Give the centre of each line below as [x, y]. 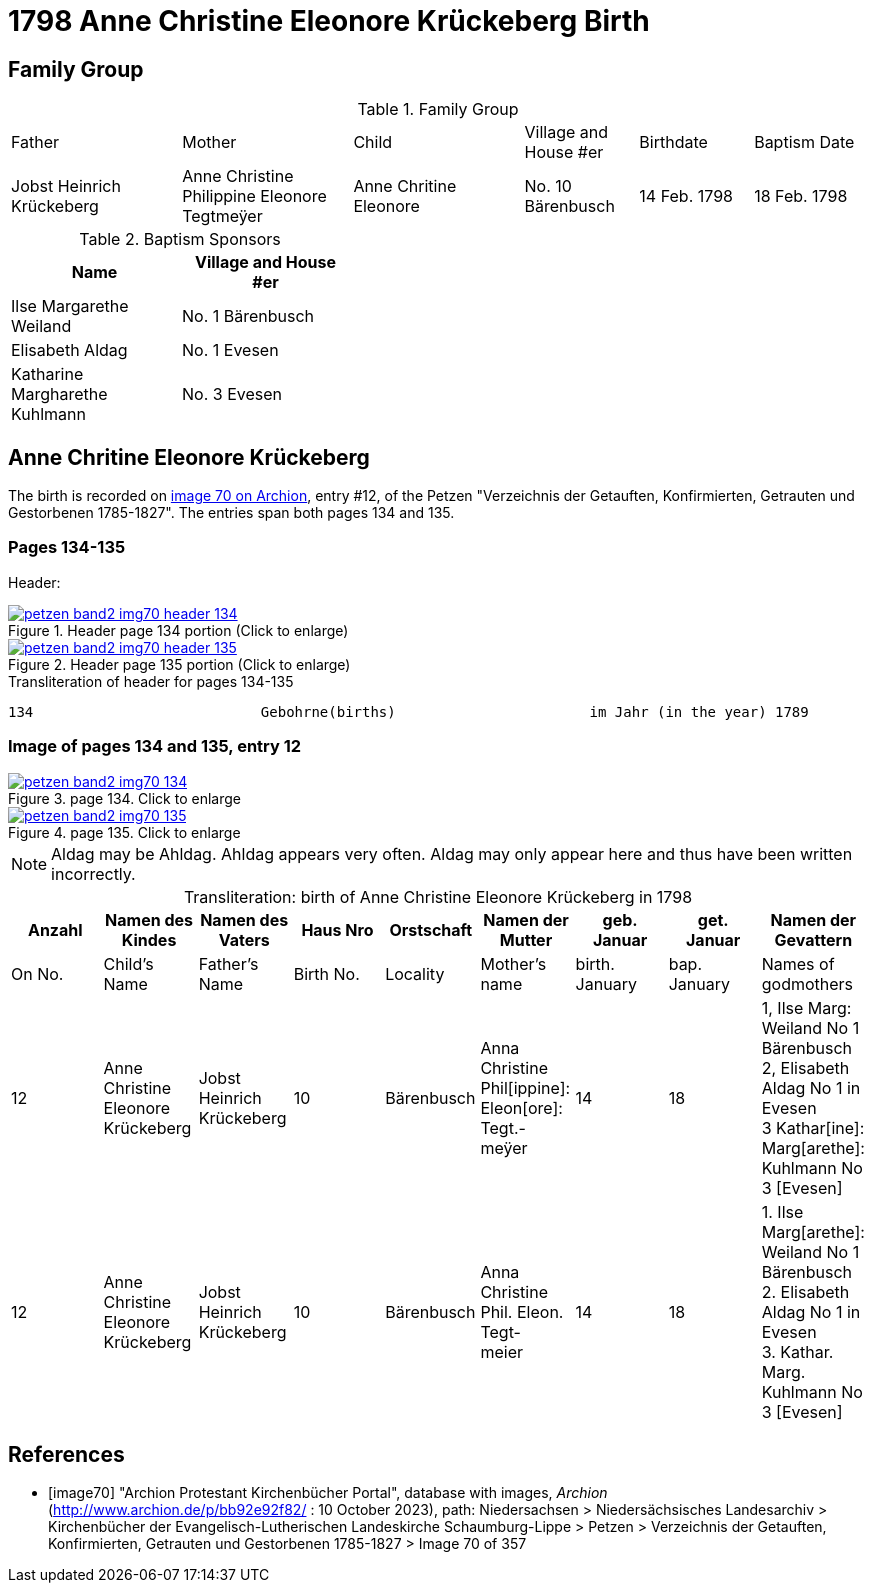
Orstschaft [431, 929]
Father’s [228, 963]
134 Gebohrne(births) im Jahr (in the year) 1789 [408, 711]
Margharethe [59, 394]
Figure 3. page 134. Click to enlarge [124, 798]
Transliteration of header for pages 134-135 [151, 681]
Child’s [128, 963]
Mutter [526, 939]
